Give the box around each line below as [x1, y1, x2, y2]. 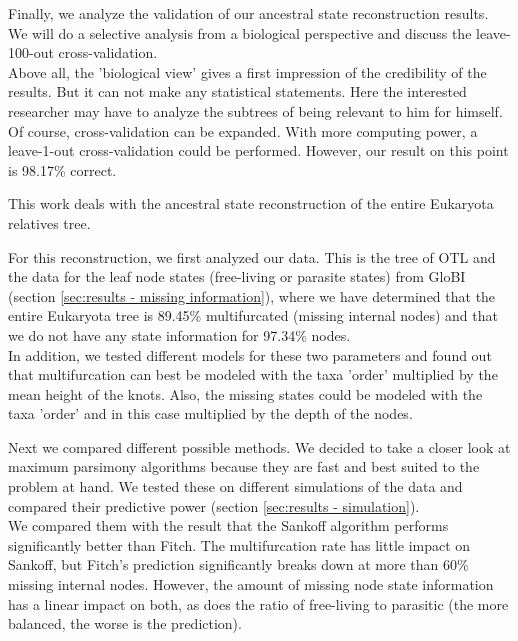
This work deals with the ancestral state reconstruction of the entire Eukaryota [8, 193, 494, 214]
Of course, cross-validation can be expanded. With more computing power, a [8, 120, 478, 141]
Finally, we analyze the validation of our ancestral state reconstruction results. [8, 3, 489, 23]
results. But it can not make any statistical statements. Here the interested [8, 81, 467, 102]
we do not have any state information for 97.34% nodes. [8, 324, 351, 345]
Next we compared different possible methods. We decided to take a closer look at [8, 436, 511, 457]
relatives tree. [8, 212, 91, 233]
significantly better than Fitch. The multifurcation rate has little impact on [8, 534, 471, 555]
